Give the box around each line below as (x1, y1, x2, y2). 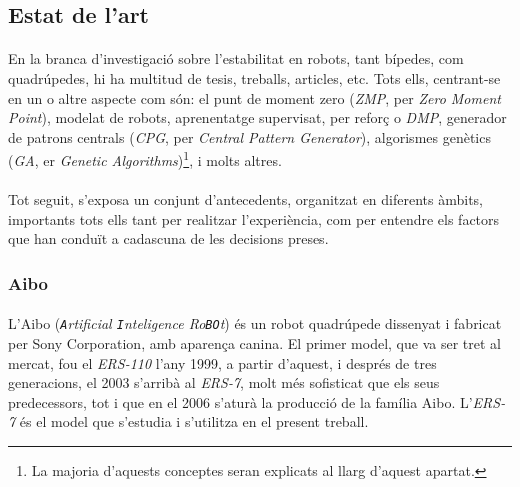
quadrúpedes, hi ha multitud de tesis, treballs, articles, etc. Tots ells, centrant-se (8, 67, 501, 88)
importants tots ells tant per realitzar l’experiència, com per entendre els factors (8, 208, 500, 229)
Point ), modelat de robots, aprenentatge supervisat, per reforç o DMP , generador (8, 107, 507, 128)
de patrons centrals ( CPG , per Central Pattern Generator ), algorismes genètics (8, 126, 491, 147)
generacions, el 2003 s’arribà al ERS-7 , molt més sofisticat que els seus (8, 372, 440, 393)
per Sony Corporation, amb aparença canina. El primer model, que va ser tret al (8, 333, 501, 354)
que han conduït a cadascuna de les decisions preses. (8, 228, 329, 249)
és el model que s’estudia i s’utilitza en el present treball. (19, 411, 369, 432)
